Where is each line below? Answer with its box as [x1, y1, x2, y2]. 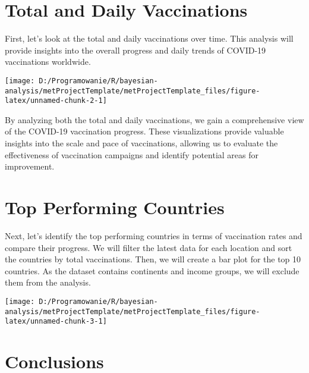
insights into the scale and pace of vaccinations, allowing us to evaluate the [5, 137, 278, 149]
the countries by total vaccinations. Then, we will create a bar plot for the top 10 [5, 253, 301, 265]
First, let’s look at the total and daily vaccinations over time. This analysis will [5, 32, 294, 45]
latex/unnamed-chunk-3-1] [5, 317, 107, 326]
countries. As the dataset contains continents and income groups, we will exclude [5, 264, 299, 277]
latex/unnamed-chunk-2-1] [5, 96, 107, 105]
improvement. [5, 160, 55, 173]
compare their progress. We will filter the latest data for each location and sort [5, 241, 292, 253]
